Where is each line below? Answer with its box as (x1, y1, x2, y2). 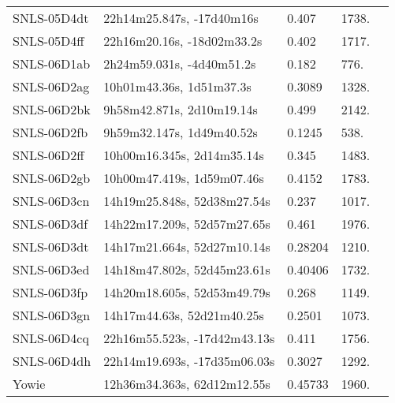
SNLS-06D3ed (13, 260, 90, 278)
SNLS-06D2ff (13, 146, 84, 164)
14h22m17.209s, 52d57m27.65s (103, 215, 270, 233)
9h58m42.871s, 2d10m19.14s (103, 100, 258, 118)
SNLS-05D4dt (13, 9, 89, 27)
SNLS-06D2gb (13, 169, 91, 187)
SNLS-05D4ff (13, 32, 84, 50)
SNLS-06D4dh (13, 352, 91, 370)
